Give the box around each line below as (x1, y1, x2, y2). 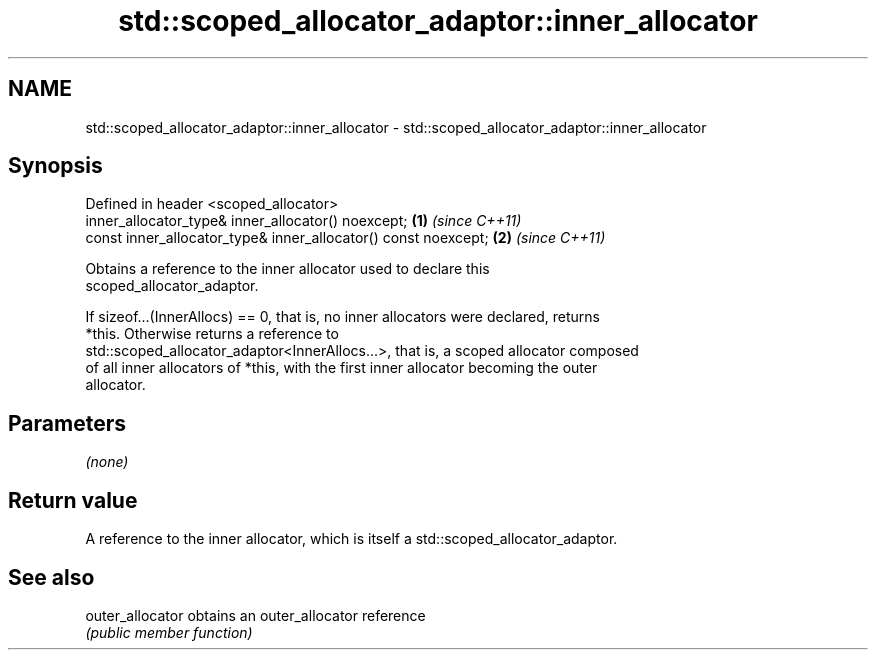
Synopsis (8, 153, 103, 179)
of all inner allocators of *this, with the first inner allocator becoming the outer (85, 359, 598, 377)
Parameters (8, 410, 126, 436)
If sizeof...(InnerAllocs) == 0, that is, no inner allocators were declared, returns (85, 308, 600, 326)
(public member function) (85, 623, 253, 641)
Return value (8, 487, 138, 513)
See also (8, 564, 95, 590)
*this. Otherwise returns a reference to (85, 325, 339, 343)
